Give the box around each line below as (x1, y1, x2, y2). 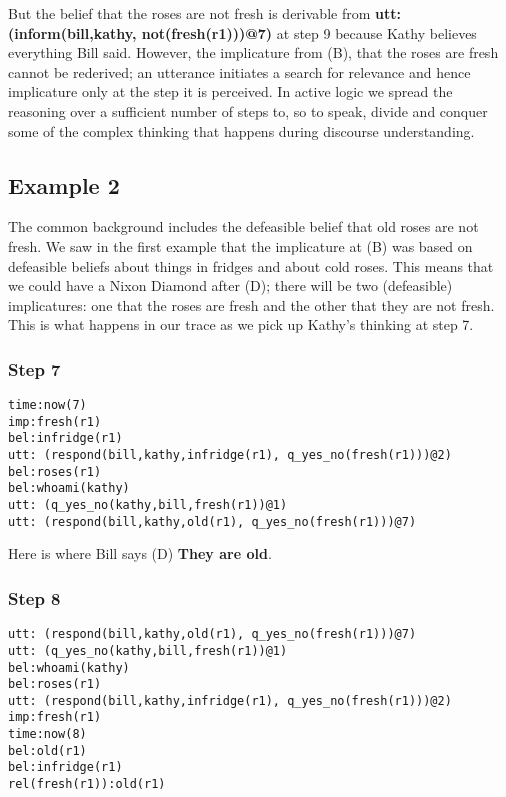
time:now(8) (8, 727, 87, 742)
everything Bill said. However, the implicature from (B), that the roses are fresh (8, 42, 499, 63)
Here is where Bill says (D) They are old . (8, 543, 272, 564)
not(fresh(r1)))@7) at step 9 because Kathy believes (141, 22, 477, 43)
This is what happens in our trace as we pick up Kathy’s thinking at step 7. (8, 314, 474, 335)
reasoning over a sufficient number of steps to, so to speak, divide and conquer (8, 100, 488, 121)
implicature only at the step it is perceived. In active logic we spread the (8, 81, 453, 102)
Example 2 (8, 169, 120, 200)
